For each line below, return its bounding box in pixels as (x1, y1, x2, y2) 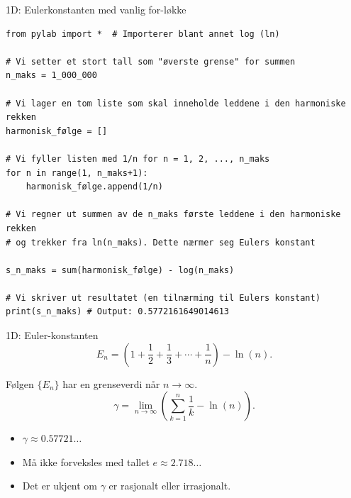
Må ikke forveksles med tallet (22, 454, 150, 469)
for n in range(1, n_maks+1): (6, 167, 148, 178)
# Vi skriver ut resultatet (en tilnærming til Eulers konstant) (6, 292, 321, 303)
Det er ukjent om (22, 478, 98, 493)
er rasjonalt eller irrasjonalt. (108, 478, 231, 493)
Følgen (6, 376, 34, 391)
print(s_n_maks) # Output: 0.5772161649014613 (6, 306, 229, 317)
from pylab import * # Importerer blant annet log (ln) (6, 28, 280, 39)
